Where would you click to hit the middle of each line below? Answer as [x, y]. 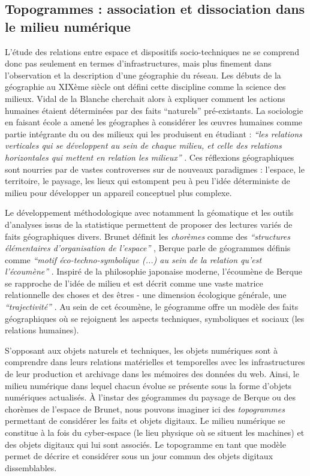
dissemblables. [31, 467]
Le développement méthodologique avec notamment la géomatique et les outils [149, 213]
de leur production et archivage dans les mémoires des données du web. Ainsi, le [152, 374]
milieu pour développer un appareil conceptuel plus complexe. [118, 192]
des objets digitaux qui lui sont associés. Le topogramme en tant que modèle [145, 444]
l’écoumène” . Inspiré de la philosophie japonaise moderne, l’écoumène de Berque [154, 271]
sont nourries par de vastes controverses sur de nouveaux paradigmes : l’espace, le [155, 169]
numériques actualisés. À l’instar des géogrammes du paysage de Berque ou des [151, 397]
